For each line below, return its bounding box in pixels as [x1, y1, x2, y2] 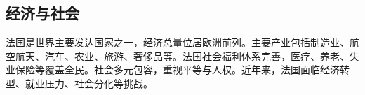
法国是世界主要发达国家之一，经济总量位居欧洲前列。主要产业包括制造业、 [6, 35, 350, 50]
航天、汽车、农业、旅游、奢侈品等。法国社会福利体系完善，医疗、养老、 [15, 48, 350, 63]
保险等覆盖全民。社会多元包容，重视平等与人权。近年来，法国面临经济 [15, 62, 340, 77]
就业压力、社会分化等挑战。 [25, 75, 153, 90]
